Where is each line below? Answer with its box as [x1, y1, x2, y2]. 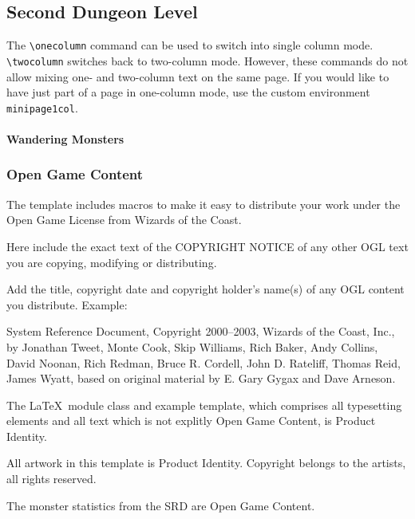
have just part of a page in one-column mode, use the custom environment [6, 84, 370, 100]
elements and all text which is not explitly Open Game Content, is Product [6, 412, 376, 429]
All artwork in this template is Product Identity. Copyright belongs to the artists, [6, 454, 406, 471]
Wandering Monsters [6, 130, 125, 147]
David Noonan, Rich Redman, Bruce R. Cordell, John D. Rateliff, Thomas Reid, [6, 354, 401, 371]
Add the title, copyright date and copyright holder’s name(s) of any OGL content [6, 281, 405, 297]
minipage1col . [6, 99, 78, 116]
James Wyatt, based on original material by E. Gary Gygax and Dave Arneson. [6, 370, 396, 387]
